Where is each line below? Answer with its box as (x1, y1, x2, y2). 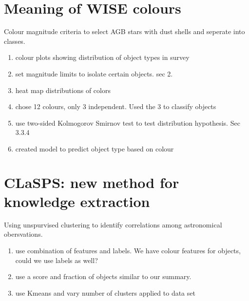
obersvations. (4, 229, 43, 239)
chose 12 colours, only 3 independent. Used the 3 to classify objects (15, 101, 216, 112)
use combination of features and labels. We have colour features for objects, (15, 245, 241, 255)
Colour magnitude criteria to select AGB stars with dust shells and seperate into (4, 26, 245, 37)
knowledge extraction (4, 191, 150, 211)
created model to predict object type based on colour (15, 143, 174, 153)
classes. (4, 36, 25, 46)
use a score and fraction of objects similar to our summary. (15, 271, 192, 282)
